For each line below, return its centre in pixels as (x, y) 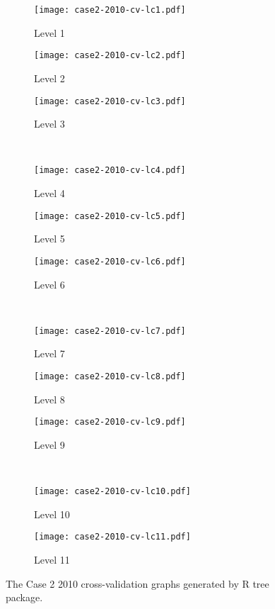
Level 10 (52, 514)
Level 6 (49, 284)
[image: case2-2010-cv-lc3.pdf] (110, 101)
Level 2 (49, 78)
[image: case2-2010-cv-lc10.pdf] (112, 492)
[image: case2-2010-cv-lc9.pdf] (110, 422)
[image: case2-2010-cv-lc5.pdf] (110, 216)
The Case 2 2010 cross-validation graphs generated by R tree (137, 583)
